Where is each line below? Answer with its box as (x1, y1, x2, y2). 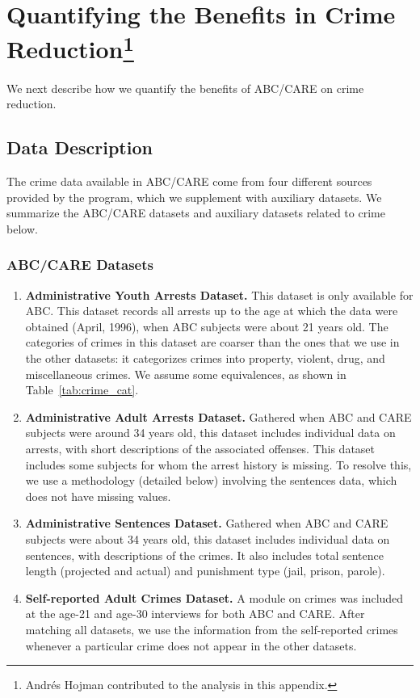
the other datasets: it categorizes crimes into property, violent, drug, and (25, 350, 385, 366)
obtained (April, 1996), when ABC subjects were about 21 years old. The (25, 317, 388, 334)
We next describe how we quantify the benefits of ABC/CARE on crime (6, 79, 364, 96)
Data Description (6, 135, 153, 160)
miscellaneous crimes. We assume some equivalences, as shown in (25, 365, 346, 382)
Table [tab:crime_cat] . (25, 381, 139, 398)
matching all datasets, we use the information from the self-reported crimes (25, 620, 398, 637)
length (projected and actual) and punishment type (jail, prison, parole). (25, 562, 385, 579)
